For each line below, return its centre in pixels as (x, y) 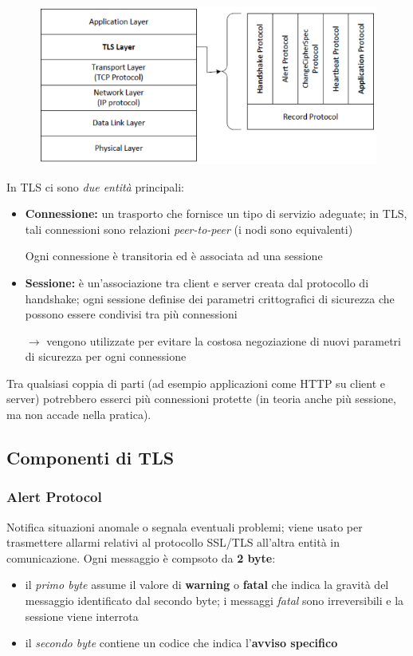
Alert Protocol (54, 497)
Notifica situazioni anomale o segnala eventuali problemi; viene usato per (185, 526)
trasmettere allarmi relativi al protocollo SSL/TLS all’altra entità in (173, 542)
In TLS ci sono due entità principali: (95, 186)
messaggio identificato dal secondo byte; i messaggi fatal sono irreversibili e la (214, 601)
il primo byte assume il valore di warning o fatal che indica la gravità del (207, 585)
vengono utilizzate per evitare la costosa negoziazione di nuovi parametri (224, 340)
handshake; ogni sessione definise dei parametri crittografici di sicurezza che (210, 298)
